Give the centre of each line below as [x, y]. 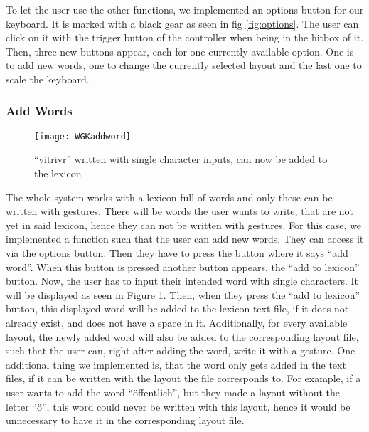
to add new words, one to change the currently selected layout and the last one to [184, 65]
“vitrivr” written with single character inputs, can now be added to [181, 159]
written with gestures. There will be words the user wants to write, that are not [180, 211]
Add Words [39, 111]
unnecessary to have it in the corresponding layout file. [125, 420]
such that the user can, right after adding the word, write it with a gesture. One [181, 351]
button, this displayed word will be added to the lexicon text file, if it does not [177, 309]
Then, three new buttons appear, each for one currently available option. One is [180, 51]
